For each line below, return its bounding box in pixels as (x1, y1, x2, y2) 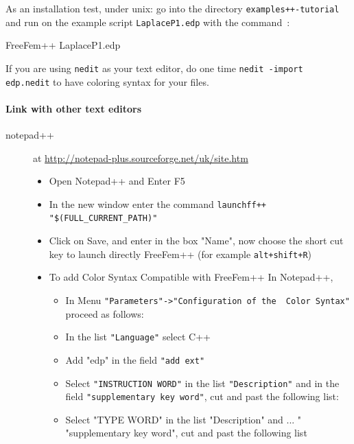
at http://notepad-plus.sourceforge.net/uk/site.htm (33, 150, 248, 165)
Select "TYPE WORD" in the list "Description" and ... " (65, 412, 302, 426)
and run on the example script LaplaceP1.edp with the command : (5, 14, 290, 29)
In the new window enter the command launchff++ (49, 196, 267, 211)
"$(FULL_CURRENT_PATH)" (49, 213, 158, 224)
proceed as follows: (65, 306, 144, 320)
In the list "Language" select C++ (65, 329, 211, 344)
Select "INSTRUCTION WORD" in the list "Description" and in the (65, 375, 340, 390)
